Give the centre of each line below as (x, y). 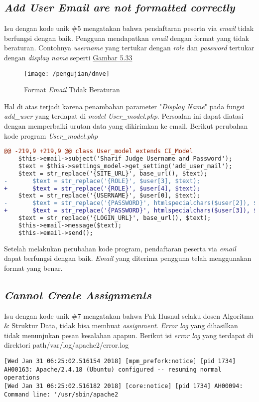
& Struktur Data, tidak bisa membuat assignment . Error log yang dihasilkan (121, 325)
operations (22, 378)
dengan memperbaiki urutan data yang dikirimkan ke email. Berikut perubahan (126, 126)
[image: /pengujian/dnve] (67, 74)
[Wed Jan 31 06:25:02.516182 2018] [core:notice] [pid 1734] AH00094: (124, 386)
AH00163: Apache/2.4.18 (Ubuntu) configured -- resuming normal (113, 369)
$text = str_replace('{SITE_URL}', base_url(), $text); (113, 173)
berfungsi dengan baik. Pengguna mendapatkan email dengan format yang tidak (127, 38)
